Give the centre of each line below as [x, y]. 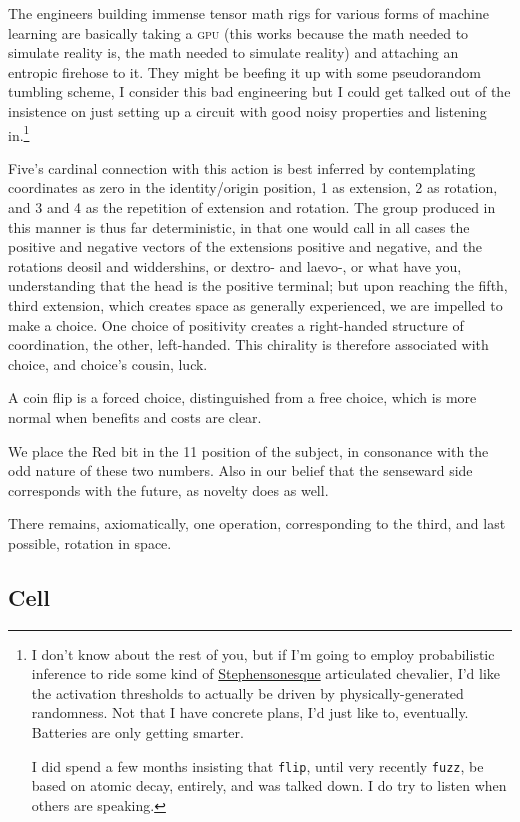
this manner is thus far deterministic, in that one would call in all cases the [239, 226]
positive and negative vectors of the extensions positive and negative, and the [245, 246]
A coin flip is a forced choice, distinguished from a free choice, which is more [242, 397]
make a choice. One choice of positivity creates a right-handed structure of [236, 324]
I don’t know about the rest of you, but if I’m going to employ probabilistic [263, 653]
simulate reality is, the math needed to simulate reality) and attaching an [233, 52]
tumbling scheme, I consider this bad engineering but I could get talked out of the [259, 91]
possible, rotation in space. [90, 542]
